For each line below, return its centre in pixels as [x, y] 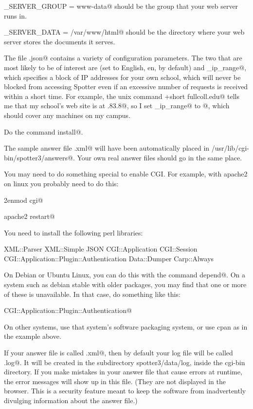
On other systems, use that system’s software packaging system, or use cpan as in [126, 326]
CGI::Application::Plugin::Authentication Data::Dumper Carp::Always [109, 258]
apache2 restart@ [29, 216]
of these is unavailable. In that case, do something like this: [92, 294]
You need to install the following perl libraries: [73, 232]
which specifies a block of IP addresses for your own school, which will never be [122, 77]
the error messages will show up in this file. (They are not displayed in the [115, 381]
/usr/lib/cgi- [230, 148]
